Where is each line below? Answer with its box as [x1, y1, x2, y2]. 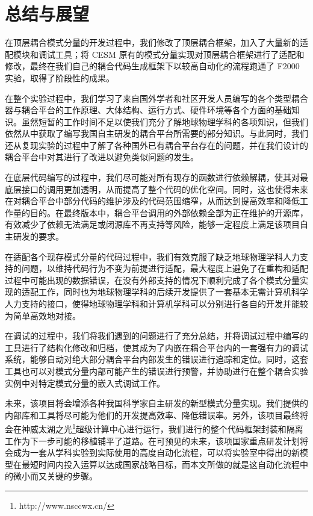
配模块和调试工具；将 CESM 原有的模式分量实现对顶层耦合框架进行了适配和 [5, 48, 305, 60]
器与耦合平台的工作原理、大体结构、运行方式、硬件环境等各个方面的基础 [5, 104, 291, 116]
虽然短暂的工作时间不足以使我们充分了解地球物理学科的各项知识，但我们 [21, 115, 308, 128]
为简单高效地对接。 [5, 309, 81, 322]
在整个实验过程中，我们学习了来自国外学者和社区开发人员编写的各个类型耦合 [5, 92, 308, 104]
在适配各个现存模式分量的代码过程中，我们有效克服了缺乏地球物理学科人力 [5, 250, 300, 263]
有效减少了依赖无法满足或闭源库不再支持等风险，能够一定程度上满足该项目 [5, 218, 300, 231]
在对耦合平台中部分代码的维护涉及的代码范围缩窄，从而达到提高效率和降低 [5, 194, 300, 207]
